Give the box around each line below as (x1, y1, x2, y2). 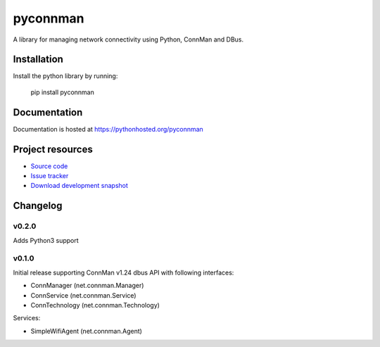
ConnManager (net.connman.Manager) (30, 282, 144, 290)
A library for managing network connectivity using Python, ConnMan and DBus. (13, 35, 244, 44)
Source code (30, 162, 68, 170)
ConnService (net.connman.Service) (30, 291, 137, 299)
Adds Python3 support (13, 236, 79, 244)
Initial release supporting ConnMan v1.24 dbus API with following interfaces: (13, 268, 234, 277)
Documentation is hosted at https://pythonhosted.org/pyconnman (13, 125, 203, 133)
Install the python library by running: (13, 72, 118, 80)
